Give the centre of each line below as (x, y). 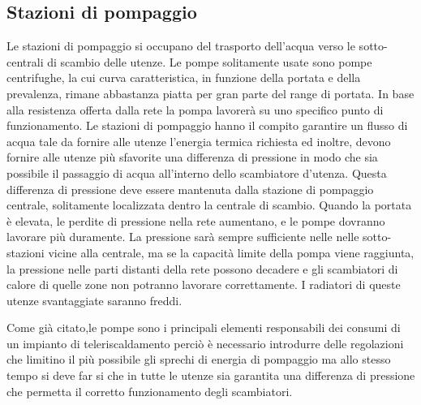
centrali (25, 61)
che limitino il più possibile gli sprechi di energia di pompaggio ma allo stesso (199, 359)
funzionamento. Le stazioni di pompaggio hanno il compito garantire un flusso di (207, 125)
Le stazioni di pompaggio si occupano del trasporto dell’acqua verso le (181, 46)
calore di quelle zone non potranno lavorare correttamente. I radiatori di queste (204, 284)
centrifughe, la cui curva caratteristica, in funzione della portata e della (184, 78)
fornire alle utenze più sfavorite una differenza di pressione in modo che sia (192, 157)
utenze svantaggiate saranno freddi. (95, 300)
